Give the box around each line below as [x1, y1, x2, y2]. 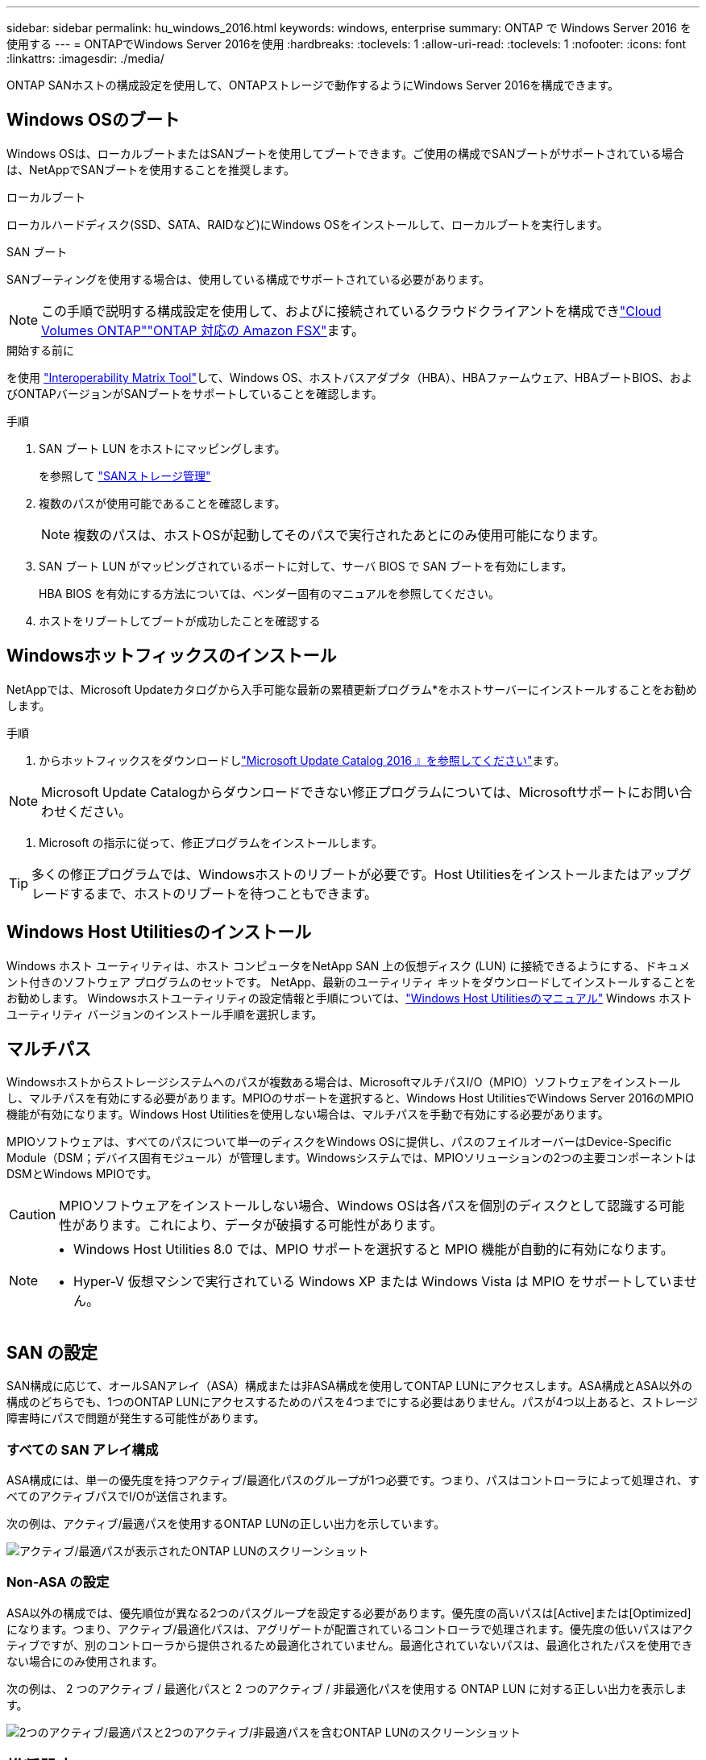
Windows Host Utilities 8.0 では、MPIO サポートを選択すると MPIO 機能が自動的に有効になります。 [73, 1241, 674, 1258]
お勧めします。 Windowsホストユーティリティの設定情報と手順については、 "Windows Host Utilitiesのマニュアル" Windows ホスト [6, 990, 693, 1005]
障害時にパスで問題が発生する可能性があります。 [6, 1411, 265, 1426]
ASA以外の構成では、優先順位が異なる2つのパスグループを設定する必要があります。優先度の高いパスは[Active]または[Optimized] [6, 1605, 691, 1620]
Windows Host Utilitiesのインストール [6, 922, 312, 943]
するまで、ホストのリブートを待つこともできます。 [70, 885, 378, 902]
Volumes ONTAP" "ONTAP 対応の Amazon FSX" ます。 [41, 322, 364, 338]
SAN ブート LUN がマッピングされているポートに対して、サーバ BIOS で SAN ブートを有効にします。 [39, 558, 573, 573]
